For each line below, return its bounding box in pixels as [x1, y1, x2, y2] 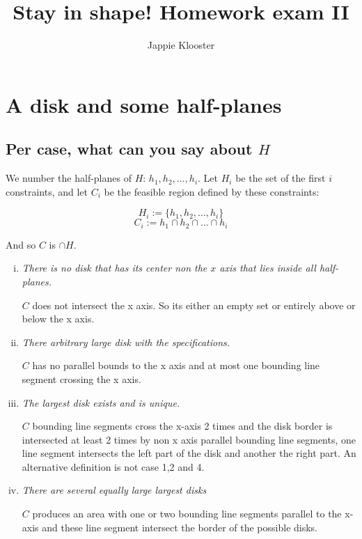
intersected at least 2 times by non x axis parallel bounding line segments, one [22, 432, 356, 446]
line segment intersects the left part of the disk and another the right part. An [22, 446, 356, 460]
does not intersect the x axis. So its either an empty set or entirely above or [32, 297, 356, 312]
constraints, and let [6, 184, 88, 198]
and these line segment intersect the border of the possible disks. [42, 520, 317, 534]
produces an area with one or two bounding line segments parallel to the [32, 506, 342, 521]
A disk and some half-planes [6, 90, 282, 118]
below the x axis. [22, 311, 95, 326]
